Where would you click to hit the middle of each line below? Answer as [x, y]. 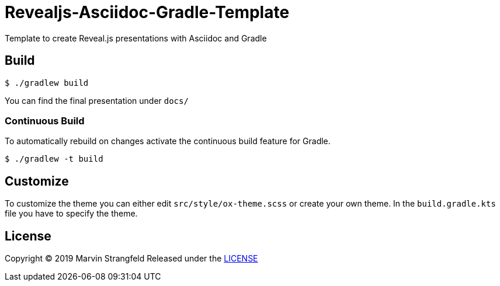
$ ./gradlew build [47, 83]
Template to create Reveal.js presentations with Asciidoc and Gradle [136, 38]
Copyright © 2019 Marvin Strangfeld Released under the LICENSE [131, 259]
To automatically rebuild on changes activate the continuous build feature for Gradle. [168, 141]
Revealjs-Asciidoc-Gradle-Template [147, 12]
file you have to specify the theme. [71, 214]
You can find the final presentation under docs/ [97, 100]
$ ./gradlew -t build [54, 159]
